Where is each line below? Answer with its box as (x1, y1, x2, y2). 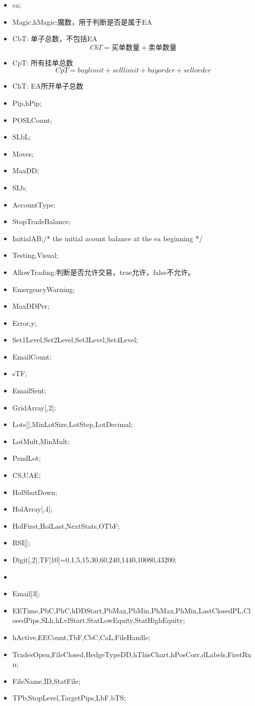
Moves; (12, 148, 34, 159)
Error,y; (12, 317, 37, 328)
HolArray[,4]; (12, 504, 53, 514)
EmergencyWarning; (12, 284, 75, 294)
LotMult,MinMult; (12, 436, 70, 446)
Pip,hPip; (12, 97, 42, 108)
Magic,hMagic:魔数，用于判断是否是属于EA (12, 16, 152, 27)
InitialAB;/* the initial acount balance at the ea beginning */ (12, 233, 203, 243)
